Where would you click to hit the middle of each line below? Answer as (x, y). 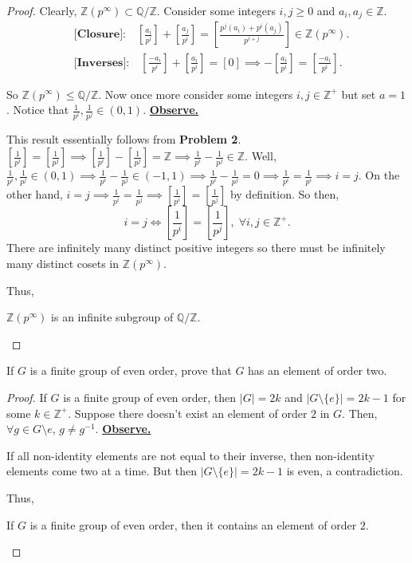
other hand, (35, 194)
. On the (379, 175)
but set (359, 94)
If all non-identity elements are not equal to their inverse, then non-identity (190, 455)
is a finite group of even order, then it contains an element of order (193, 524)
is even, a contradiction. (345, 471)
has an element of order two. (318, 370)
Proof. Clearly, (42, 10)
